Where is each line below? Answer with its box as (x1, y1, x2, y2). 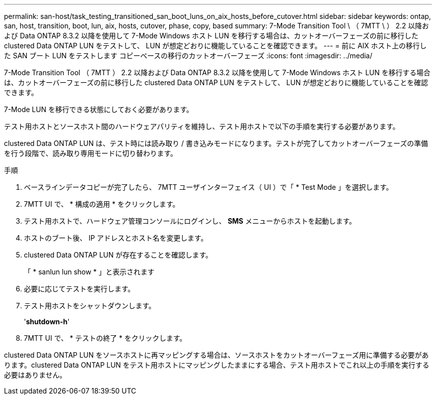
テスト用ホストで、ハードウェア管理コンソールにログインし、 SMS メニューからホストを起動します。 (24, 217, 356, 225)
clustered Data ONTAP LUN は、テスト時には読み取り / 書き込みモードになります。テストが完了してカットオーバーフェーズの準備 (4, 139, 428, 147)
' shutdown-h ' (24, 317, 70, 326)
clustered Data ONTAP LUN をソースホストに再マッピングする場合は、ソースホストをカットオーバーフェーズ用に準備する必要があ (4, 351, 429, 359)
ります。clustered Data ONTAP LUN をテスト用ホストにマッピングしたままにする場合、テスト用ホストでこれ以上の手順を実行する (4, 361, 430, 369)
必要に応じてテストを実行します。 (24, 284, 135, 293)
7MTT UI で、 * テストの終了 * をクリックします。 (24, 334, 187, 342)
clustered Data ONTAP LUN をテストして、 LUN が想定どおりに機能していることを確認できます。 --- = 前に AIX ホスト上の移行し (4, 41, 427, 50)
